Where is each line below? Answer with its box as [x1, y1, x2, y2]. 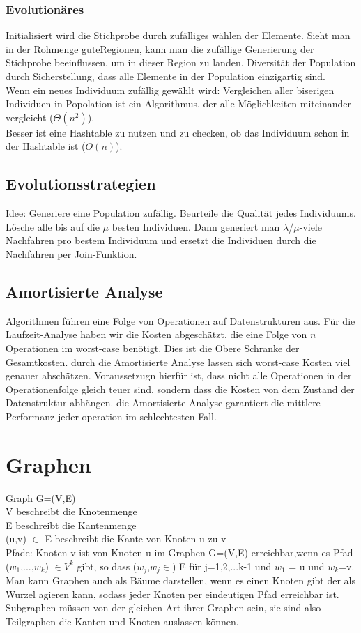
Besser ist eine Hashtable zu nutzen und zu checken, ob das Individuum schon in [6, 125, 350, 139]
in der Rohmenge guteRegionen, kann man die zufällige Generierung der [6, 41, 314, 56]
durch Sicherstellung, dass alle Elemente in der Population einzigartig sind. [6, 69, 326, 83]
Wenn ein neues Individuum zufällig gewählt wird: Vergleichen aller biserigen [6, 82, 335, 97]
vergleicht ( [6, 109, 54, 124]
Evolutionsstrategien [6, 173, 156, 195]
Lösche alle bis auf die [6, 219, 100, 234]
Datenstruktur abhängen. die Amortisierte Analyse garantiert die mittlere [6, 395, 321, 410]
